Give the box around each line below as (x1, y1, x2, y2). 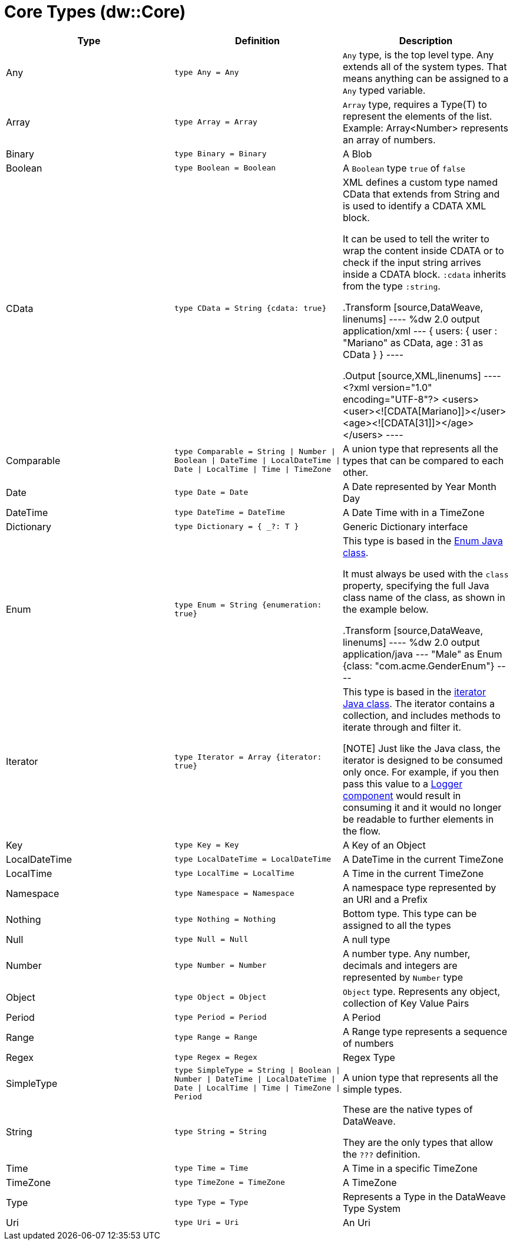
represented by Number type (342, 971, 463, 983)
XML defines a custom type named (342, 176, 498, 188)
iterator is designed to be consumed (342, 754, 503, 766)
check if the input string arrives (342, 256, 481, 268)
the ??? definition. (342, 1148, 421, 1160)
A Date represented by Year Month (342, 480, 497, 492)
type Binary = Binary (174, 149, 267, 159)
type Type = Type (174, 1198, 249, 1207)
